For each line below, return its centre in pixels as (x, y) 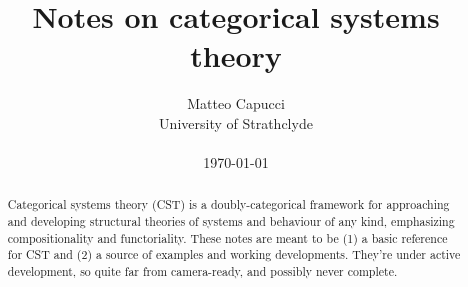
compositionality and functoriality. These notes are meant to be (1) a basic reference (227, 237)
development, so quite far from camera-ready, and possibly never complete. (202, 271)
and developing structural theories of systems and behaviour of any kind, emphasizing (231, 221)
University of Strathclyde (236, 122)
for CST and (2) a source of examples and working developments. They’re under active (234, 254)
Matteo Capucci (236, 103)
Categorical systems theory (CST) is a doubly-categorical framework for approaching (228, 204)
